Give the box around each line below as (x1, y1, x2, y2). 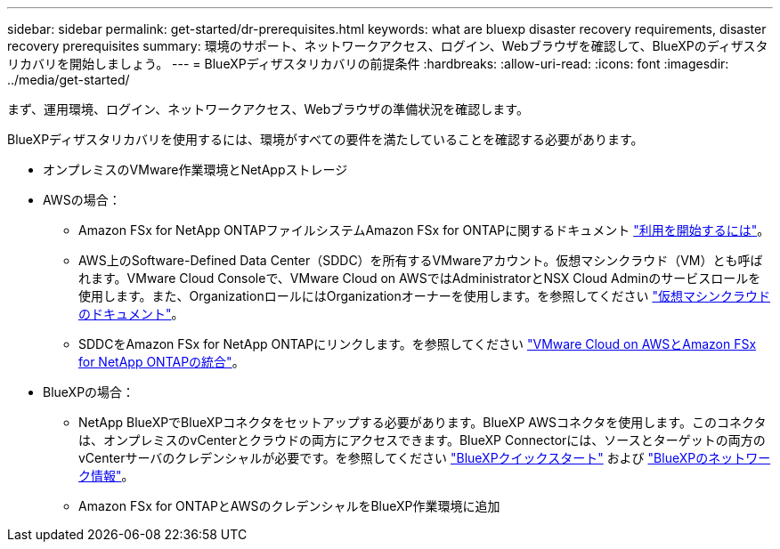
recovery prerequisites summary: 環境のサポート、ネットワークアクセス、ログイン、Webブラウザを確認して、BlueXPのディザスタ (7, 38, 768, 53)
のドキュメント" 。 (78, 306, 184, 321)
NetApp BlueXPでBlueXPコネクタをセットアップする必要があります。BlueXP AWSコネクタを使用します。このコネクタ (78, 415, 767, 430)
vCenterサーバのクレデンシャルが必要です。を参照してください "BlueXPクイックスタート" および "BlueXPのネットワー (78, 450, 771, 465)
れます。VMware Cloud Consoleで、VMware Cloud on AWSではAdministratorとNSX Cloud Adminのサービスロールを (78, 270, 761, 286)
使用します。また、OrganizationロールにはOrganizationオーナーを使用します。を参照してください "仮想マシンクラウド (78, 288, 770, 303)
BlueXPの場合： (43, 384, 135, 400)
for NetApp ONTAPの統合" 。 (78, 354, 245, 369)
